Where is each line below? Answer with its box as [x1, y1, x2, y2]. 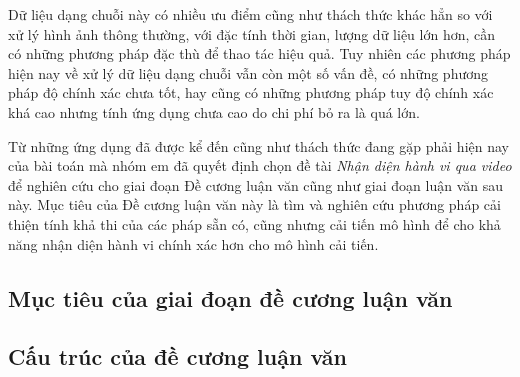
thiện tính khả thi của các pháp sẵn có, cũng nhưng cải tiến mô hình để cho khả [8, 213, 501, 234]
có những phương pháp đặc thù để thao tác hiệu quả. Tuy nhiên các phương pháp [8, 43, 511, 64]
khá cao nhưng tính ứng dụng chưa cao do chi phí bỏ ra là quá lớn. [8, 101, 420, 122]
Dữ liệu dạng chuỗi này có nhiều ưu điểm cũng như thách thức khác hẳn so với [8, 4, 493, 24]
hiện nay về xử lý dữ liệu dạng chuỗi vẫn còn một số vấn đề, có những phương [8, 62, 488, 83]
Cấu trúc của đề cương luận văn [8, 341, 347, 372]
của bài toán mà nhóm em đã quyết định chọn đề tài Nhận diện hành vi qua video [8, 155, 512, 176]
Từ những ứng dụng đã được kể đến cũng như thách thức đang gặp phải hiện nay [8, 135, 509, 156]
